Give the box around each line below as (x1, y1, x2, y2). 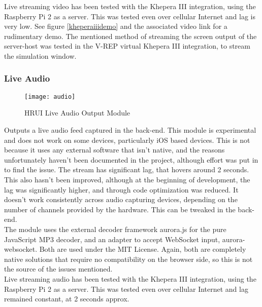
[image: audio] (24, 93, 76, 100)
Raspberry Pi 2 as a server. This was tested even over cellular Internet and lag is (4, 11, 256, 21)
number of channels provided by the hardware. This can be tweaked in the (4, 204, 236, 214)
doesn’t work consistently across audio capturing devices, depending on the (4, 194, 238, 205)
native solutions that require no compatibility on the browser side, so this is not (4, 253, 253, 264)
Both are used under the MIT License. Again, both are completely (39, 244, 246, 254)
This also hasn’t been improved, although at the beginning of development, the (4, 174, 250, 184)
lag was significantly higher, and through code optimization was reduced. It (4, 184, 239, 195)
